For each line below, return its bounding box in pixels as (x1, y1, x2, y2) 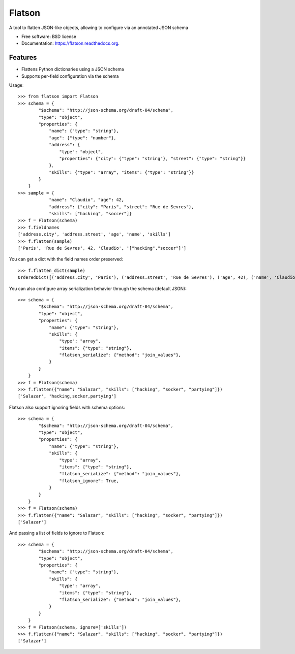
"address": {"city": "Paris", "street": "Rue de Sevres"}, (49, 204, 194, 209)
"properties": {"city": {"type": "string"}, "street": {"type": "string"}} (59, 156, 246, 161)
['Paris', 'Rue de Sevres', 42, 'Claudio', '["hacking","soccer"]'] (18, 245, 186, 251)
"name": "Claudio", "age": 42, (49, 197, 124, 203)
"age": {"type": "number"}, (49, 135, 117, 140)
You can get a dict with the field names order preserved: (9, 256, 123, 262)
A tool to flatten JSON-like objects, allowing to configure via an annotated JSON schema (9, 25, 189, 31)
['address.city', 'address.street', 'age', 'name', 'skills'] (18, 231, 171, 237)
